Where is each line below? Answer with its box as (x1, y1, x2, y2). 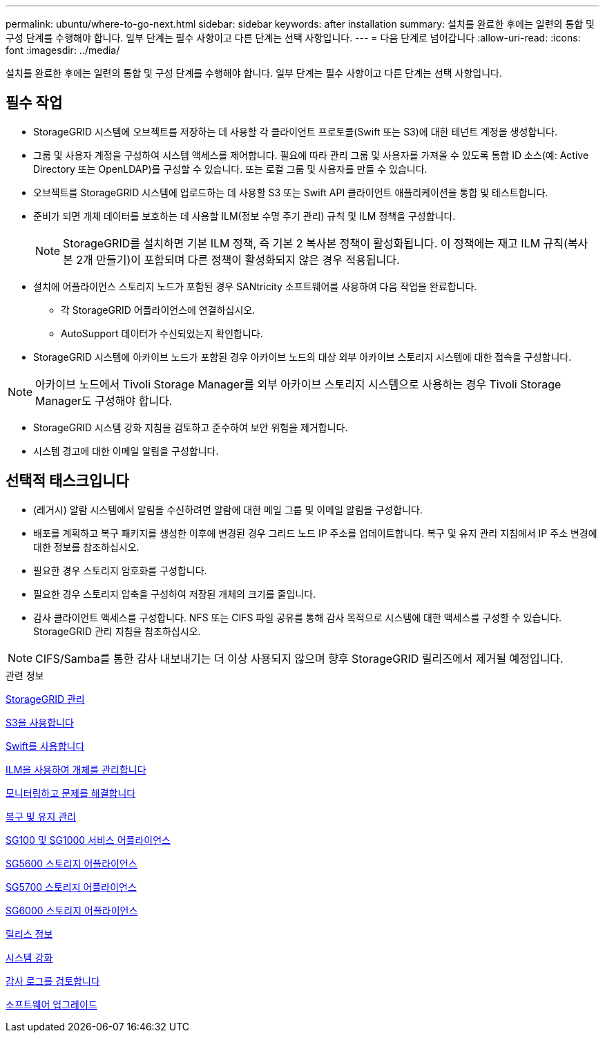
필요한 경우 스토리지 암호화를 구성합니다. (33, 564, 207, 576)
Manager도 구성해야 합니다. (35, 393, 173, 408)
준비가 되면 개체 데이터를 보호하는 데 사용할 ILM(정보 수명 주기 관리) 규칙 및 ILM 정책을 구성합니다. (33, 209, 456, 222)
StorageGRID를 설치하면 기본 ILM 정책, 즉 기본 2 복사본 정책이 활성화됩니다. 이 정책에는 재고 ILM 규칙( (63, 236, 568, 250)
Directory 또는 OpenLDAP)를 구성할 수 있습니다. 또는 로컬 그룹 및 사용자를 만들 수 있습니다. (33, 162, 428, 175)
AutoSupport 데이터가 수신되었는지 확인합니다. (61, 327, 263, 339)
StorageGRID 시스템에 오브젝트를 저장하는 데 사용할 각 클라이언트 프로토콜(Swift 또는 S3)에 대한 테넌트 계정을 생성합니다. (33, 125, 557, 138)
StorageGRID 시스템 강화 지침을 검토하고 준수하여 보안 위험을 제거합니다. (33, 421, 348, 433)
